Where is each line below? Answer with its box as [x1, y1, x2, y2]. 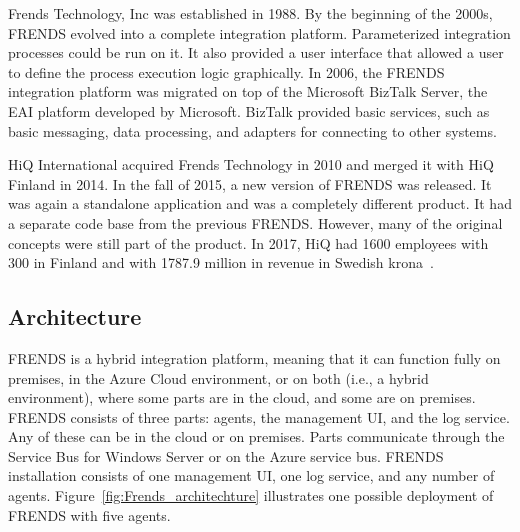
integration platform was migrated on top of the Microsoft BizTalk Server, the [8, 81, 488, 102]
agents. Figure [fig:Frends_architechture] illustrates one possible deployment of [8, 485, 494, 506]
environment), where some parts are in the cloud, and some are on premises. [8, 387, 476, 408]
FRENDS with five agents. [8, 504, 171, 525]
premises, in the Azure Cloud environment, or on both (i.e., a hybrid [8, 367, 429, 388]
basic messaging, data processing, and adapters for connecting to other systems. [8, 120, 497, 141]
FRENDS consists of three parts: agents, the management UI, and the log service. [8, 406, 510, 427]
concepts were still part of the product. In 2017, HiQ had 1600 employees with [8, 232, 489, 253]
